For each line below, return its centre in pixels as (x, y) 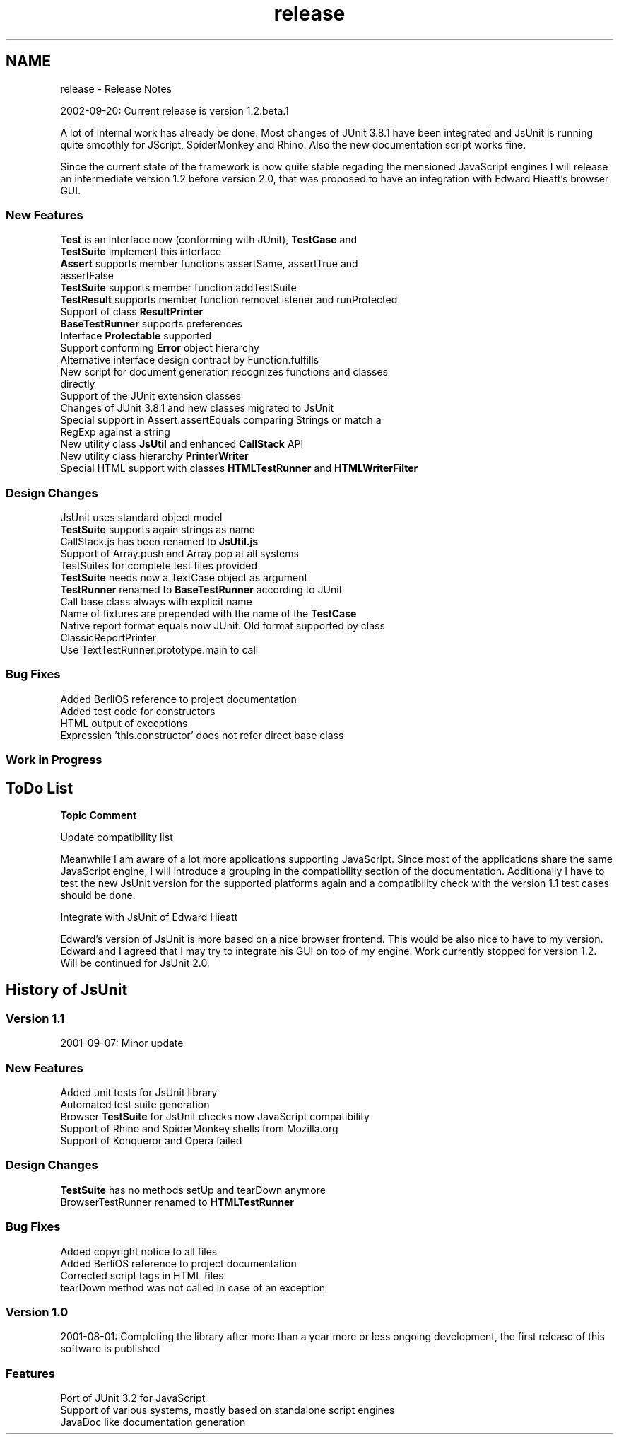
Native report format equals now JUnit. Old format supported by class (223, 626)
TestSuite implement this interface (141, 252)
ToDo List (40, 788)
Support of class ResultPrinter (132, 312)
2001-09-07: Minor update (122, 1043)
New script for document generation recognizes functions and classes (224, 372)
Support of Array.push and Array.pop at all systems (179, 554)
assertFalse (87, 276)
